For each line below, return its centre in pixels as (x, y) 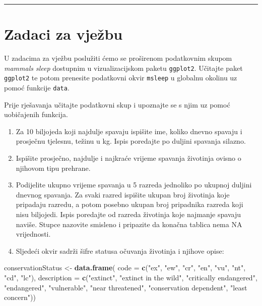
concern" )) (20, 297)
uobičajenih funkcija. (36, 114)
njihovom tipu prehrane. (53, 168)
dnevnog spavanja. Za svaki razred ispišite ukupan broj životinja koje (123, 194)
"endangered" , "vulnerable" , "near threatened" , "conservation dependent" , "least (126, 287)
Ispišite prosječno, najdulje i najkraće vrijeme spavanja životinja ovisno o (128, 158)
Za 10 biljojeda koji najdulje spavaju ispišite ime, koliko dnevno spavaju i (129, 131)
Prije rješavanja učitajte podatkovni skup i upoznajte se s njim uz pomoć (117, 104)
